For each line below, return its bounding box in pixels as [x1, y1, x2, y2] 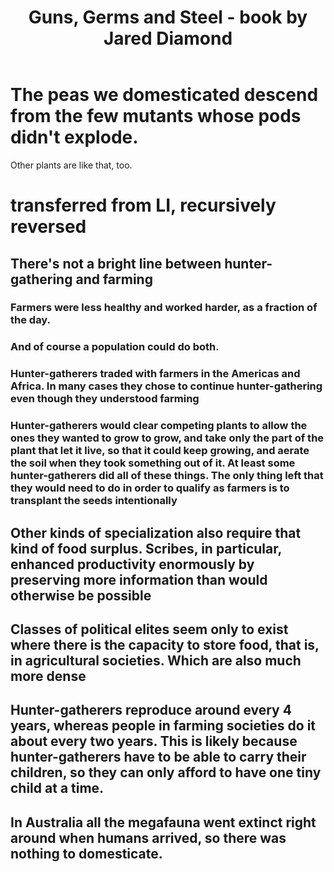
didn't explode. [10, 126, 139, 149]
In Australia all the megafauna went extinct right [10, 814, 317, 831]
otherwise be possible [10, 587, 152, 604]
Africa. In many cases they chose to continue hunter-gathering [10, 379, 323, 393]
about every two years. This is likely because [10, 733, 298, 750]
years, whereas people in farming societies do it [10, 717, 317, 735]
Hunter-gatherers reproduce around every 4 [10, 702, 292, 719]
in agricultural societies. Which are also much [10, 652, 302, 669]
